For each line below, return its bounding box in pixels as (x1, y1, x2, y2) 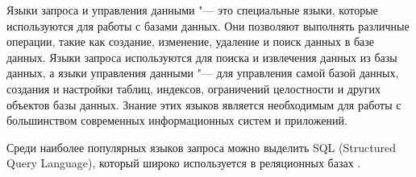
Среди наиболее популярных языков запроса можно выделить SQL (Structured (6, 138, 396, 155)
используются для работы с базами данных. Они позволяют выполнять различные (6, 17, 410, 34)
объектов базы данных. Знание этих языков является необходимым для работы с (6, 96, 401, 113)
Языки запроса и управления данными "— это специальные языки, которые (6, 2, 378, 18)
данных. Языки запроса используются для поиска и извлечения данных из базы (6, 48, 397, 65)
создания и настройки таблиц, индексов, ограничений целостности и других (6, 80, 381, 97)
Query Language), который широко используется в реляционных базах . (6, 154, 361, 171)
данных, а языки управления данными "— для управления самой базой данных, (6, 64, 399, 81)
